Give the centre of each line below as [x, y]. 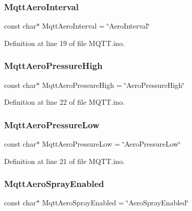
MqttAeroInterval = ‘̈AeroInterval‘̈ [96, 26]
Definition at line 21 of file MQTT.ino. [65, 161]
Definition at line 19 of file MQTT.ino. [65, 43]
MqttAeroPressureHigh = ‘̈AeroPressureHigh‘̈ [113, 85]
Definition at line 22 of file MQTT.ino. [65, 102]
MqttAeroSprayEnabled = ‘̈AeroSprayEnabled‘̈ [115, 203]
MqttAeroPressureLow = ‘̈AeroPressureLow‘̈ [111, 144]
